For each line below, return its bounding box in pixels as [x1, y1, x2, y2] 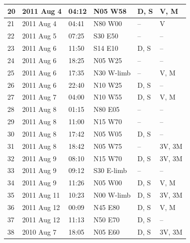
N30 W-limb [93, 67, 131, 77]
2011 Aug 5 [22, 31, 57, 41]
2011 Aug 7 [22, 92, 57, 102]
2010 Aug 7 [22, 226, 57, 237]
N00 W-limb [93, 190, 131, 200]
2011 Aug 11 [22, 190, 60, 200]
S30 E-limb [93, 165, 127, 175]
